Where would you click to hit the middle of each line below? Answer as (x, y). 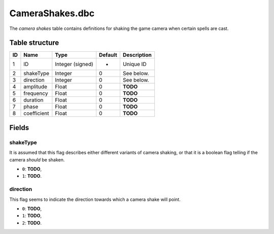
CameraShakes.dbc (52, 13)
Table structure (34, 43)
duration (33, 100)
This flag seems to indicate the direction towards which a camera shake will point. (95, 199)
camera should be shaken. (37, 159)
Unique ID (134, 64)
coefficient (36, 113)
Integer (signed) (74, 64)
